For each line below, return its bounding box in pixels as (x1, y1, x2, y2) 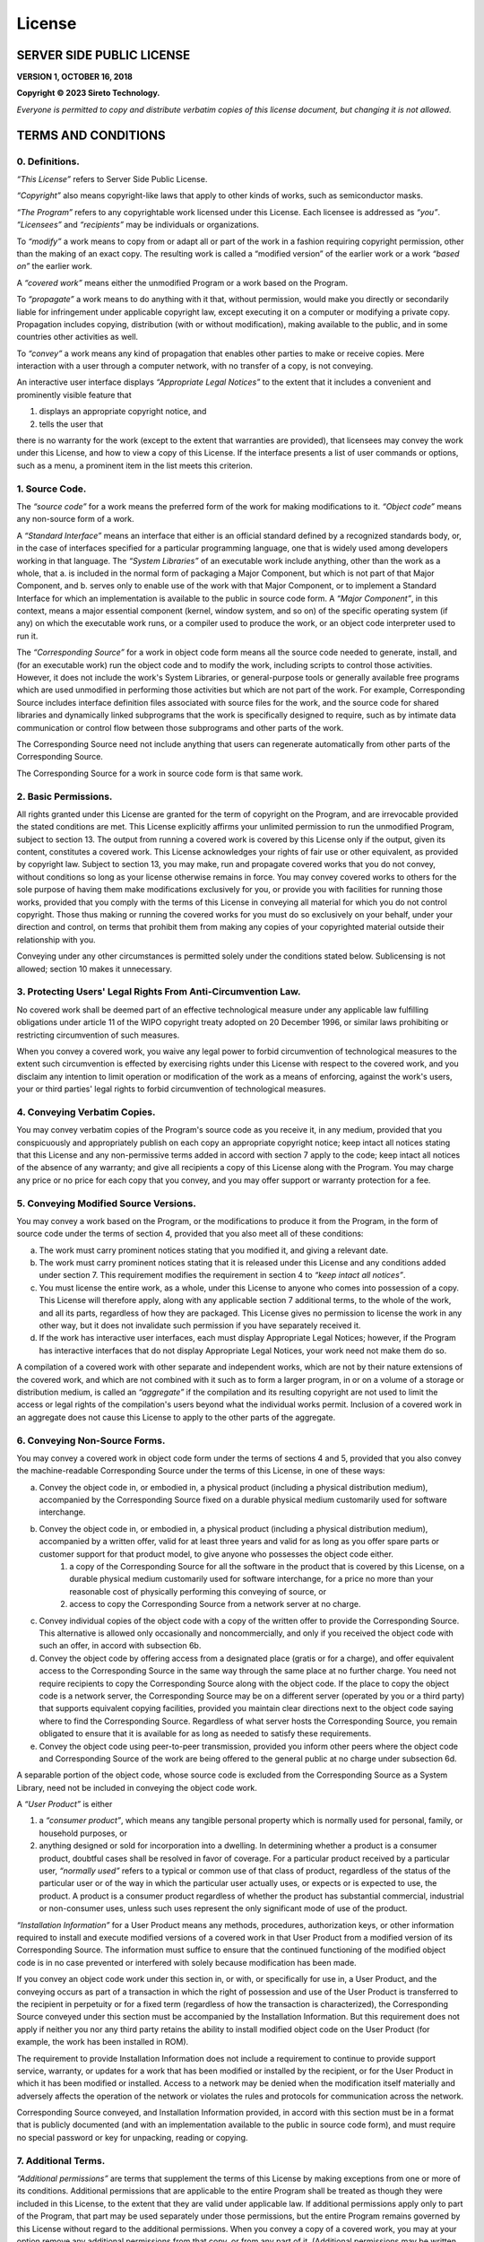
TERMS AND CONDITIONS (16, 127, 166, 143)
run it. (16, 630, 39, 641)
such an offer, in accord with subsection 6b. (39, 1640, 202, 1651)
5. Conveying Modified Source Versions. (16, 1197, 196, 1210)
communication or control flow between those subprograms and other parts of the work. (16, 722, 344, 733)
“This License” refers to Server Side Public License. (16, 174, 208, 184)
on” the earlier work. (16, 261, 93, 272)
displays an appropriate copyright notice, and (39, 406, 207, 417)
